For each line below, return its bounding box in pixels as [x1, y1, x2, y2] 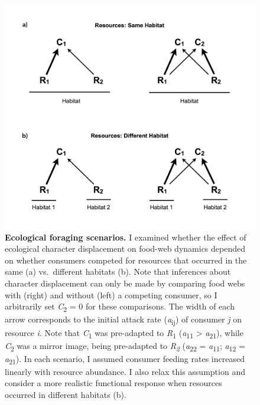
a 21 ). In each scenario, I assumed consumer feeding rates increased [5, 352, 245, 366]
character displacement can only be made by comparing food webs [5, 277, 245, 289]
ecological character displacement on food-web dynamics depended [5, 242, 245, 255]
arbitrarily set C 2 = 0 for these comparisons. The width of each [5, 300, 235, 314]
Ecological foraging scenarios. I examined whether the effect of [5, 231, 246, 243]
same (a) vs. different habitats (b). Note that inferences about [5, 265, 231, 278]
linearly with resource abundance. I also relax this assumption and [5, 365, 245, 377]
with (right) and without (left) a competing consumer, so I [5, 288, 217, 301]
